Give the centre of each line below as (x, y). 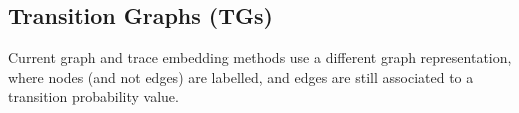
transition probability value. (93, 96)
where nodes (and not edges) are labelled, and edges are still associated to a (241, 76)
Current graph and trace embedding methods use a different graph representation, (260, 57)
